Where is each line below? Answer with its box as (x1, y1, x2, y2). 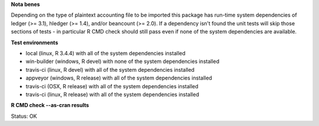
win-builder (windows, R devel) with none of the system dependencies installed (25, 58, 220, 65)
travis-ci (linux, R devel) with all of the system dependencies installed (25, 66, 195, 73)
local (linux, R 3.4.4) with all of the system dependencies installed (25, 49, 186, 57)
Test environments (11, 39, 58, 46)
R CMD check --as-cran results (11, 102, 89, 109)
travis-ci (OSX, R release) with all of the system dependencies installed (25, 82, 199, 89)
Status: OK (11, 112, 37, 120)
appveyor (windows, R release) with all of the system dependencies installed (25, 74, 213, 82)
